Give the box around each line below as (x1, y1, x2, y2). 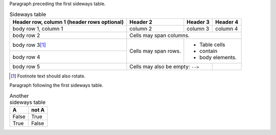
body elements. (199, 53, 237, 61)
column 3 (187, 25, 210, 32)
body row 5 (12, 63, 40, 70)
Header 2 (129, 18, 153, 25)
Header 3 (187, 18, 210, 25)
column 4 (215, 25, 238, 32)
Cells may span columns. (129, 32, 190, 39)
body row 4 (12, 53, 40, 61)
